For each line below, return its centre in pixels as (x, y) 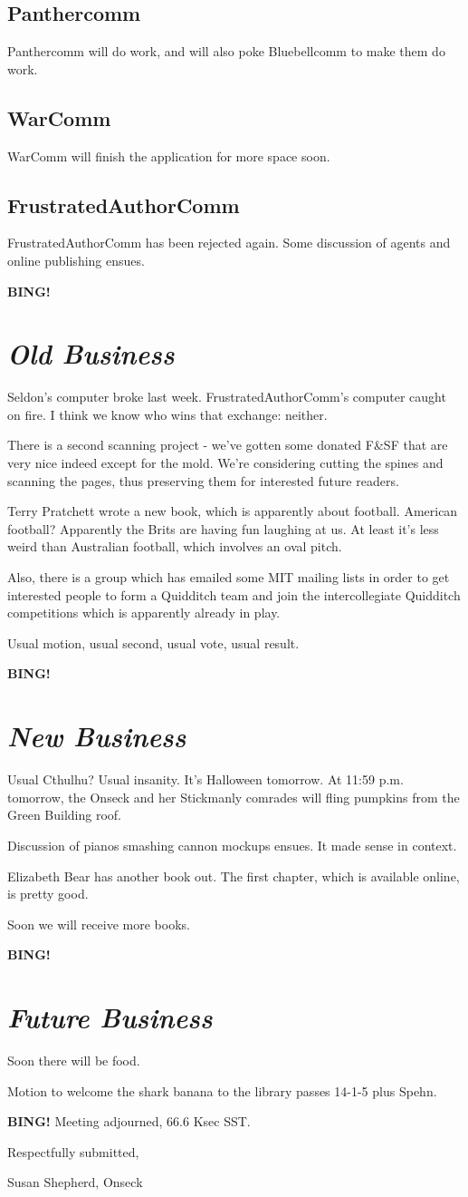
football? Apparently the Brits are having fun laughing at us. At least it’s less (223, 528)
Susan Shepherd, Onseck (75, 1182)
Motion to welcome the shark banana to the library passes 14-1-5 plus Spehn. (222, 1090)
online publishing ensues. (76, 260)
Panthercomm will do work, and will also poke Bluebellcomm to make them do (226, 51)
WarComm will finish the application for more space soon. (169, 156)
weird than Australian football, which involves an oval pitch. (175, 546)
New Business (97, 736)
